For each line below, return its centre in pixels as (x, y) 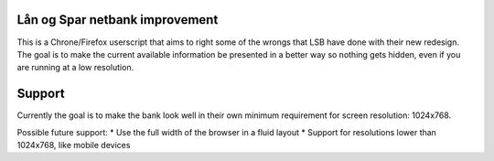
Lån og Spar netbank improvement (118, 20)
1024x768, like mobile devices (74, 145)
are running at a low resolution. (75, 68)
